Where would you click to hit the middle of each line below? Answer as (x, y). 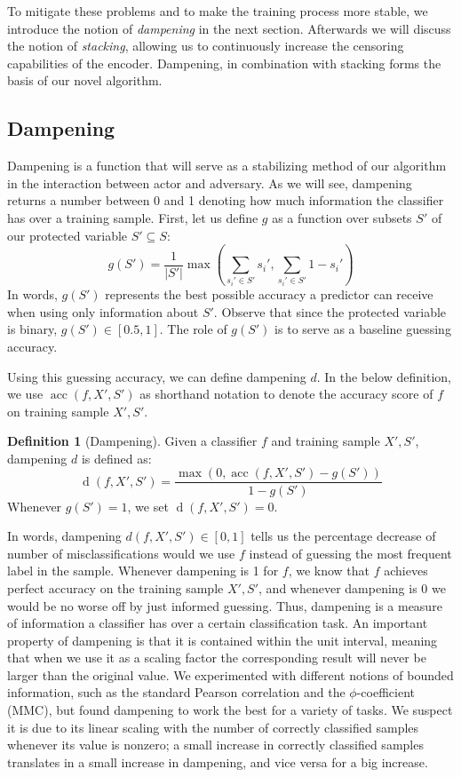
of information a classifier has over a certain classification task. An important (218, 623)
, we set (148, 506)
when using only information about (103, 311)
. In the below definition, (384, 376)
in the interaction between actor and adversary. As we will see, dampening (210, 182)
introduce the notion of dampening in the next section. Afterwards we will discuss (229, 28)
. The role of (193, 329)
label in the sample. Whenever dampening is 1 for (143, 571)
